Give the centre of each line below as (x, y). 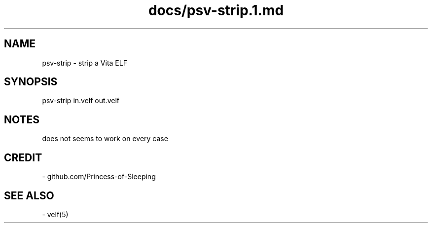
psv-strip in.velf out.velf (81, 101)
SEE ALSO (29, 195)
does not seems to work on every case (105, 139)
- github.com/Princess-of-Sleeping (99, 177)
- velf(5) (55, 214)
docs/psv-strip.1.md (216, 10)
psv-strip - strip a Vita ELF (85, 63)
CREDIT (23, 157)
